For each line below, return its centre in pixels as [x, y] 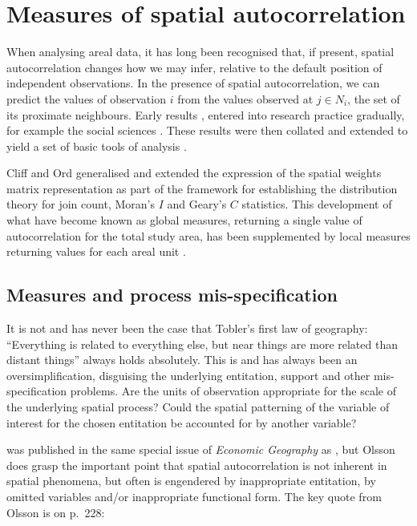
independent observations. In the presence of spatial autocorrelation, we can [193, 83]
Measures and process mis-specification [172, 295]
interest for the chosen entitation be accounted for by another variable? [182, 422]
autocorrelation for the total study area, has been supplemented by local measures [208, 235]
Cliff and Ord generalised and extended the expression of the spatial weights [194, 173]
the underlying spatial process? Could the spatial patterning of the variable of [198, 407]
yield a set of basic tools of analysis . [97, 146]
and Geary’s [197, 204]
